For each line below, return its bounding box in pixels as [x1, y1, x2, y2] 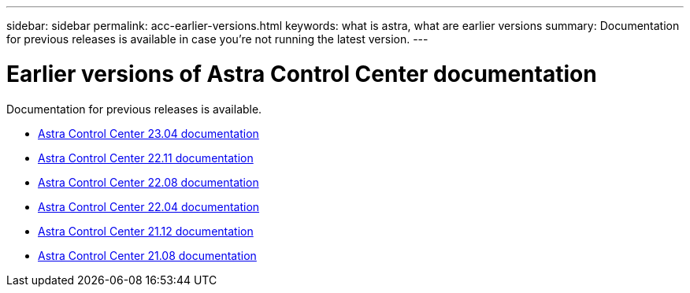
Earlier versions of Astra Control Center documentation [6, 60, 597, 87]
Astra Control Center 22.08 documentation [38, 175, 259, 189]
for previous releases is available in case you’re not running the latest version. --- [6, 32, 428, 46]
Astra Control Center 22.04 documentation [38, 199, 260, 213]
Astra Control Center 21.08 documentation [38, 248, 257, 262]
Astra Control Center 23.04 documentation [38, 126, 259, 140]
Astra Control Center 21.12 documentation [38, 224, 254, 238]
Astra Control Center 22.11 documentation [38, 150, 254, 165]
